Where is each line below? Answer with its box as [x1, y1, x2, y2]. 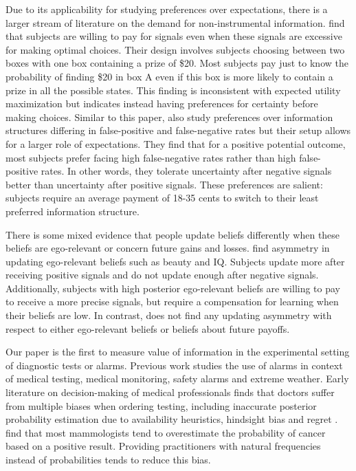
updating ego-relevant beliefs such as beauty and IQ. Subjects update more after [5, 254, 345, 268]
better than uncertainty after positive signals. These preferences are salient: [5, 177, 323, 191]
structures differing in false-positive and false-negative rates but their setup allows [5, 123, 351, 138]
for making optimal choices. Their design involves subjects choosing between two [5, 42, 345, 56]
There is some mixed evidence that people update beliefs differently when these [5, 227, 340, 241]
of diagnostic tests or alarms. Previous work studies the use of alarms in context [5, 358, 343, 372]
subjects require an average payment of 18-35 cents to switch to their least [5, 190, 319, 205]
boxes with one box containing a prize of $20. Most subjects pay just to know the [5, 56, 348, 70]
